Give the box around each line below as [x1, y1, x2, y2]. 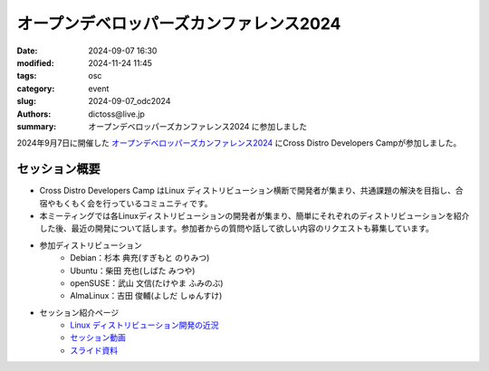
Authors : [16, 109, 52, 119]
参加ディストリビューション [39, 240, 142, 251]
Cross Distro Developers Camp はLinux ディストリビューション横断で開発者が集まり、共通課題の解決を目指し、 [39, 185, 456, 196]
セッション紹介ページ [39, 307, 120, 318]
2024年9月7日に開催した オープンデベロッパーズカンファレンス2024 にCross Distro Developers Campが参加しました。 [16, 138, 462, 148]
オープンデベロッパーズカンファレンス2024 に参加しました [88, 120, 308, 131]
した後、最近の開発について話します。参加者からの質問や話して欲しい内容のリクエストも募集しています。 [39, 223, 434, 234]
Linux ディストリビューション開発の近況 [70, 319, 219, 330]
